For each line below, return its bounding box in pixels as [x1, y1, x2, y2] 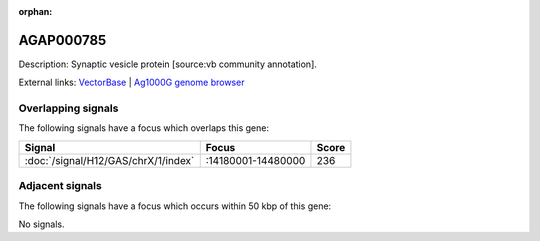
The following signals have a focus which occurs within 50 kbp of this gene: [18, 200, 332, 212]
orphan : [18, 6, 53, 17]
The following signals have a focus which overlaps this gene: [18, 122, 270, 134]
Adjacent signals [18, 179, 102, 193]
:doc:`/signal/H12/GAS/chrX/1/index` [24, 153, 195, 167]
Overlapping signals [18, 101, 119, 115]
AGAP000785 [18, 31, 107, 49]
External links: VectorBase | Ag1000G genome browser [18, 76, 245, 89]
